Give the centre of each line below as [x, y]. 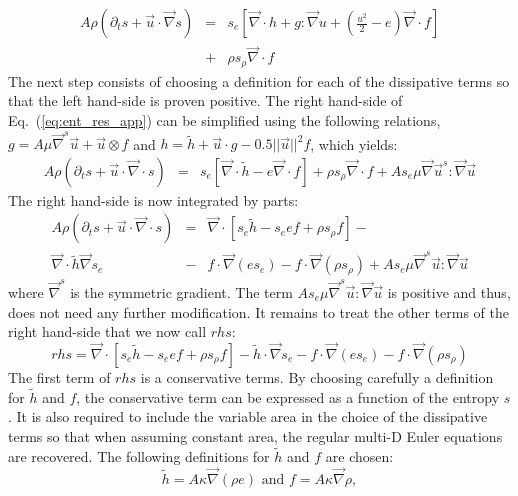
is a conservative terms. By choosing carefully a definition [317, 376]
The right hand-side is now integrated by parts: [153, 199]
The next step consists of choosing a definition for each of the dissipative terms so [259, 80]
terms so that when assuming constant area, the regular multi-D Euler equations [255, 435]
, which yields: [354, 143]
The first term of [59, 376]
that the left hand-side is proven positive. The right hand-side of [205, 100]
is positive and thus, [449, 291]
